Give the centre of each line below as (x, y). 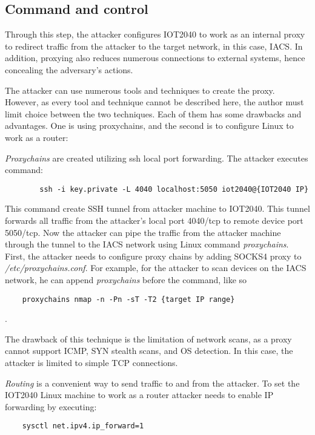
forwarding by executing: (51, 406)
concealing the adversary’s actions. (69, 69)
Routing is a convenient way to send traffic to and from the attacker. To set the (152, 383)
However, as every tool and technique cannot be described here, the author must (154, 102)
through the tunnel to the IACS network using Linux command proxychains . (147, 244)
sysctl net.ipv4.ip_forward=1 (83, 426)
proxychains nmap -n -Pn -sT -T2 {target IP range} (128, 299)
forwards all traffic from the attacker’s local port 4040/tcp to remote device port (154, 220)
